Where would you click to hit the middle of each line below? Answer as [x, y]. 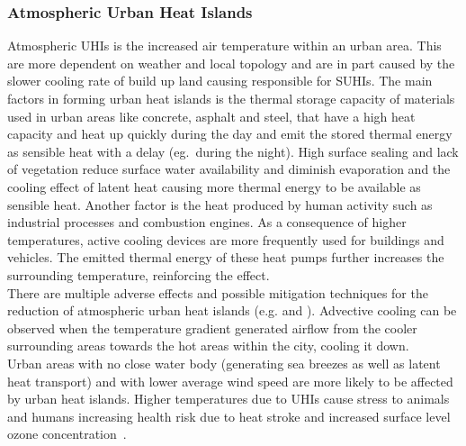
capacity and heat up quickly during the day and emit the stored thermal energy [230, 134]
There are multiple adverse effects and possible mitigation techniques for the [218, 292]
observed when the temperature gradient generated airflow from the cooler [212, 328]
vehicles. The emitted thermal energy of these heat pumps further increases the [226, 257]
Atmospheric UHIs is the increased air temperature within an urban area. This [224, 46]
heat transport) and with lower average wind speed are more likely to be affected [230, 381]
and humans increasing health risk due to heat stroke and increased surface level [229, 416]
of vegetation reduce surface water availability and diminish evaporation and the [229, 169]
